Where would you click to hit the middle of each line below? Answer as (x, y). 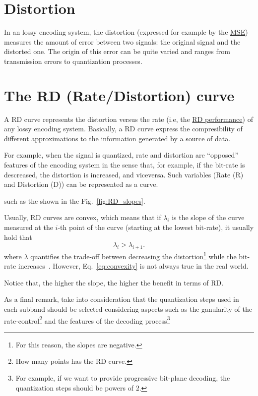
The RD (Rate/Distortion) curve (119, 95)
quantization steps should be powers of (74, 387)
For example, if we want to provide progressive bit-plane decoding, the (123, 378)
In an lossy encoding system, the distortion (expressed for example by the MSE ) (126, 32)
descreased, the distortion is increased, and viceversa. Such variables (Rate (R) (124, 174)
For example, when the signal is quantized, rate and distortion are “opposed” (121, 155)
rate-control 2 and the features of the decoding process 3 (87, 320)
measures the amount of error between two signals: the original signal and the (122, 41)
